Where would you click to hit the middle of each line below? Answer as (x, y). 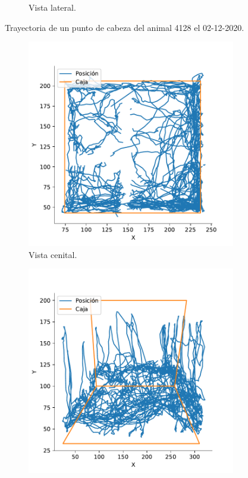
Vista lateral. (52, 7)
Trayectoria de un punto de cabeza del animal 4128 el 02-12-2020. (125, 27)
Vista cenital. (53, 254)
